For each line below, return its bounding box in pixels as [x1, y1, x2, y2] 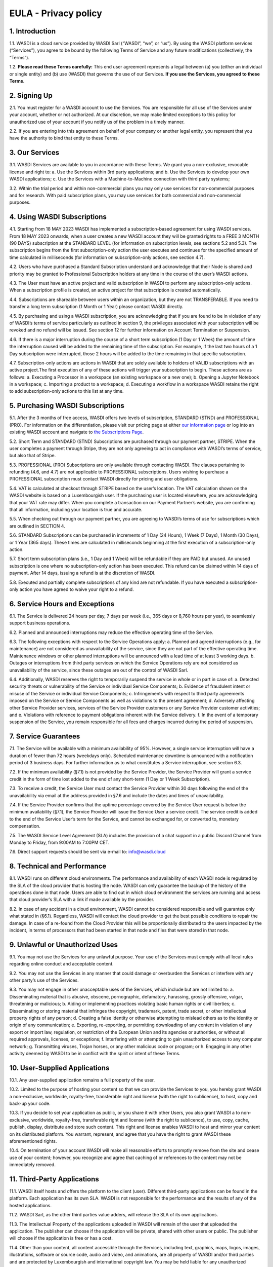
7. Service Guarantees [9, 732, 80, 741]
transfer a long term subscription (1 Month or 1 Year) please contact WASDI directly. [9, 304, 184, 310]
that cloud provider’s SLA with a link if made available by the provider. [9, 897, 155, 903]
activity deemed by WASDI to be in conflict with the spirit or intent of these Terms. [9, 1050, 180, 1056]
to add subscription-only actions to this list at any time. [9, 388, 124, 394]
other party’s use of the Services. [9, 977, 79, 983]
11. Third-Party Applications [9, 1175, 99, 1183]
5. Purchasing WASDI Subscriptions [9, 401, 125, 410]
